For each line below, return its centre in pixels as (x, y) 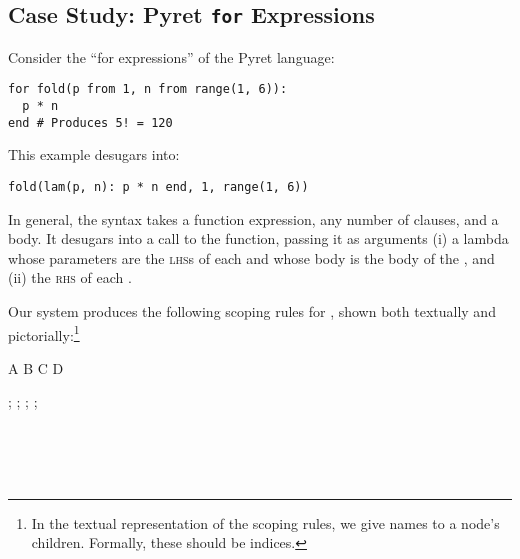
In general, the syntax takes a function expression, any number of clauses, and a (253, 218)
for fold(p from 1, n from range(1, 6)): (148, 89)
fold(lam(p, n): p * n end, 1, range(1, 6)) (158, 186)
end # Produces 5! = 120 (90, 122)
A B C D (36, 367)
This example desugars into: (94, 154)
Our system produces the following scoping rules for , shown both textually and (252, 310)
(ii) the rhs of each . (70, 277)
